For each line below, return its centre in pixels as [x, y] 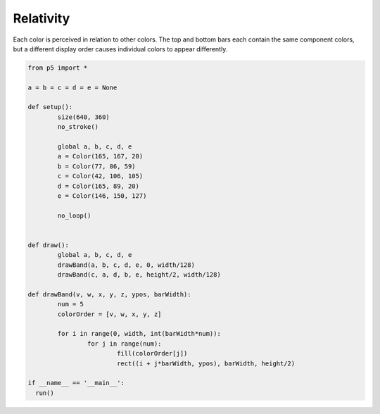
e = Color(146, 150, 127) [102, 196]
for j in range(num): [124, 344]
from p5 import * [58, 68]
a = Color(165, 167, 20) [100, 156]
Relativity [42, 18]
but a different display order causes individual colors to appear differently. [120, 49]
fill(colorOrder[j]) [152, 353]
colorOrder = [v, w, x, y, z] [109, 314]
